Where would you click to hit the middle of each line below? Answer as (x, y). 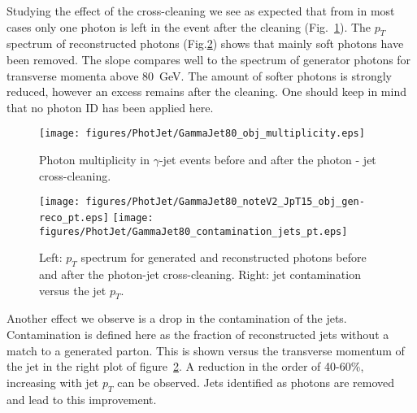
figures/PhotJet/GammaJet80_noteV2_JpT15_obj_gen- (225, 202)
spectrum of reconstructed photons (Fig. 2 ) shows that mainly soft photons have (205, 43)
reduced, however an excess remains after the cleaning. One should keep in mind (206, 91)
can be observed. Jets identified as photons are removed (256, 382)
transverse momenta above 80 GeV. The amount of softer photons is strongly (199, 75)
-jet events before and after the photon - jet (267, 160)
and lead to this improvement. (82, 399)
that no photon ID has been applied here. (110, 107)
